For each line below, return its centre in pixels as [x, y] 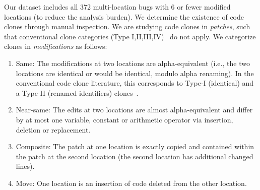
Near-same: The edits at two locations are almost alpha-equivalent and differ [134, 110]
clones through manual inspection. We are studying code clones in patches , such [127, 26]
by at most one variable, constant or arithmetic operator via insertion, [124, 119]
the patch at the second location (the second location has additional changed [135, 156]
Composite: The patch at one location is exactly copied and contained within [135, 146]
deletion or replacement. [53, 129]
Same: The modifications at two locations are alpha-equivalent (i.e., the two [133, 63]
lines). [25, 166]
